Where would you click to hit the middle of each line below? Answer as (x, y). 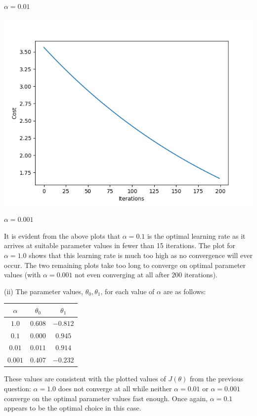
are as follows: (185, 291)
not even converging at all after (122, 275)
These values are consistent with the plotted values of (85, 379)
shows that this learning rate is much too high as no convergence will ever (141, 255)
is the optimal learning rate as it (196, 235)
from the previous (216, 379)
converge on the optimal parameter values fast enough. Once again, (106, 398)
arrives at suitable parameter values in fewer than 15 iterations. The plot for (120, 245)
